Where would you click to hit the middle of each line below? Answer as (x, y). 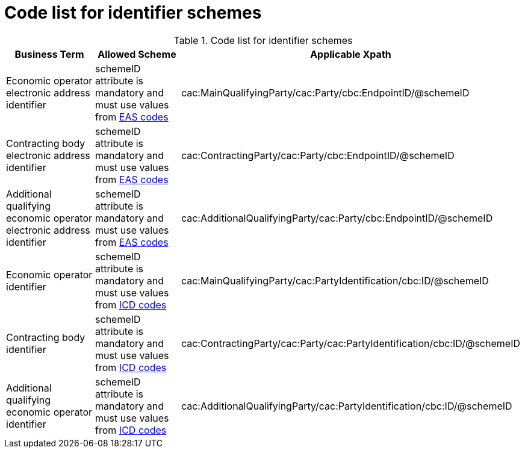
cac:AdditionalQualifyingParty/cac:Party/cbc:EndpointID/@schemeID (337, 218)
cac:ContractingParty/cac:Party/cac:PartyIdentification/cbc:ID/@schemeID (350, 343)
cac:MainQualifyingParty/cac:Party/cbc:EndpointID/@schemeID (325, 92)
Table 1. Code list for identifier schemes (263, 40)
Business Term (49, 54)
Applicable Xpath (351, 54)
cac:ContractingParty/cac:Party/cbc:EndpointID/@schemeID (318, 155)
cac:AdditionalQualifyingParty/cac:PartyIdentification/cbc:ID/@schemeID (346, 406)
